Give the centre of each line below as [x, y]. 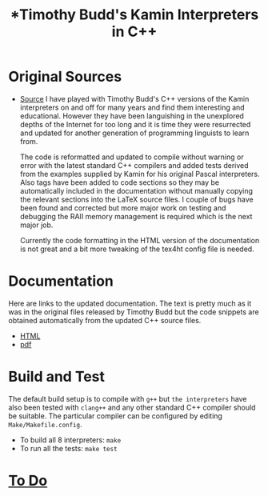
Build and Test [57, 377]
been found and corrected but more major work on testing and [123, 208]
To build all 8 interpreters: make [70, 440]
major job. [36, 225]
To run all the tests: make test [68, 448]
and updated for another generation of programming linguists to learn [134, 133]
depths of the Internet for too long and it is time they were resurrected [135, 124]
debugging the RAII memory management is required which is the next [136, 216]
